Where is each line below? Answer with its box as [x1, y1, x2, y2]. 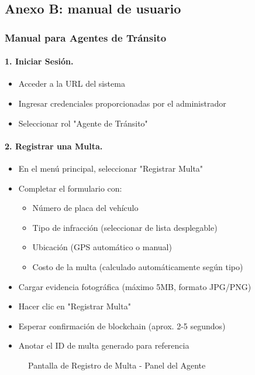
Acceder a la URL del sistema [18, 77, 125, 90]
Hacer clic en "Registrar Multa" [18, 300, 131, 312]
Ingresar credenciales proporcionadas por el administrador [18, 97, 226, 110]
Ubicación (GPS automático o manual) [32, 241, 172, 253]
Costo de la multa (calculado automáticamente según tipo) [32, 260, 243, 272]
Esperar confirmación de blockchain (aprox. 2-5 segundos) [18, 319, 226, 332]
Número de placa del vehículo [32, 202, 139, 214]
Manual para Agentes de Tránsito [5, 30, 167, 45]
